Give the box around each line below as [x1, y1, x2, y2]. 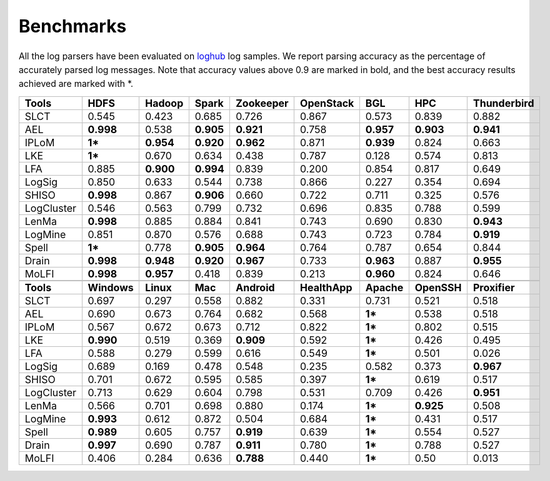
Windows [87, 280, 134, 294]
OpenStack [300, 96, 355, 110]
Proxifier [472, 280, 515, 294]
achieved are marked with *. [18, 78, 134, 90]
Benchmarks [18, 15, 127, 37]
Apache [365, 280, 404, 294]
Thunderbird [472, 96, 535, 110]
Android [235, 280, 275, 294]
